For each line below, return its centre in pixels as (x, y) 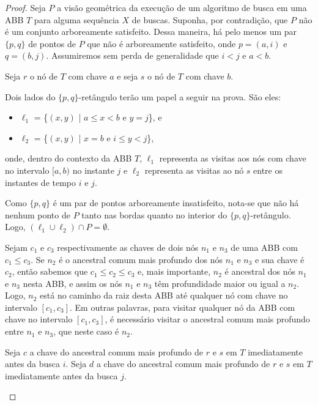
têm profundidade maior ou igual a (220, 283)
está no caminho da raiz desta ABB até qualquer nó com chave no (164, 295)
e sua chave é (280, 259)
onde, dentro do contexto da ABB (68, 158)
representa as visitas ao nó (194, 170)
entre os (268, 170)
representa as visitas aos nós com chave (233, 158)
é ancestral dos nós (260, 271)
